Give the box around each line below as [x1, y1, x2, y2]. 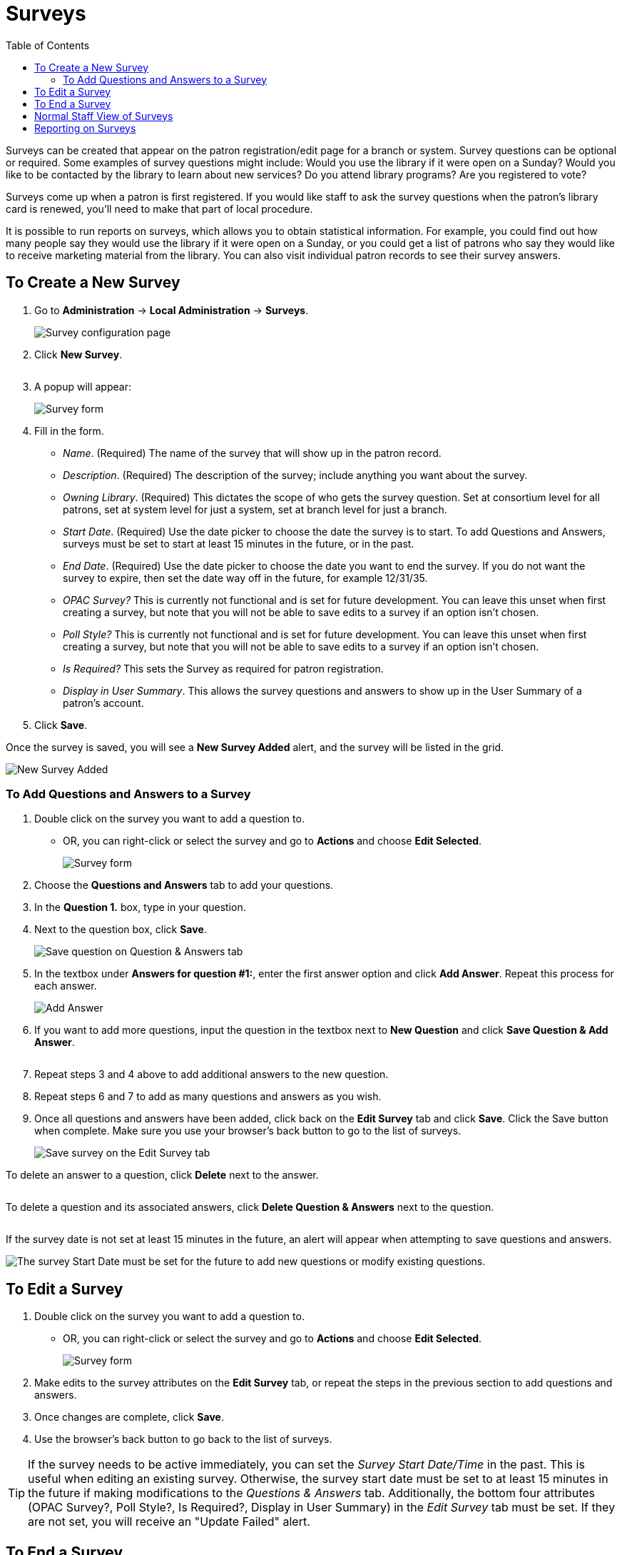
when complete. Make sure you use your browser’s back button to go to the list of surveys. [34, 1124, 462, 1137]
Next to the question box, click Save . [34, 923, 207, 936]
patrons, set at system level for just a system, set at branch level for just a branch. [63, 503, 447, 515]
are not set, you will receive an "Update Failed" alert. [28, 1514, 310, 1529]
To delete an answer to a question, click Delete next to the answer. [6, 1169, 319, 1182]
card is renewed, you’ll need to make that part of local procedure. [6, 202, 313, 215]
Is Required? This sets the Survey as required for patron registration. [63, 662, 384, 675]
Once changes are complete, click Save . [34, 1411, 224, 1424]
